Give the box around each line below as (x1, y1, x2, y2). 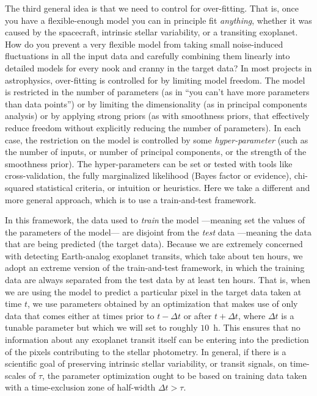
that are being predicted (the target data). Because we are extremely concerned (5, 237, 303, 250)
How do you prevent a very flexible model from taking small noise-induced (5, 37, 283, 50)
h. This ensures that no (213, 321, 301, 334)
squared (5, 181, 34, 193)
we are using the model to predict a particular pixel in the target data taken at (5, 285, 302, 298)
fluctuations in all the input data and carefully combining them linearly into (5, 49, 290, 62)
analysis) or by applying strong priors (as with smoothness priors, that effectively (5, 109, 310, 122)
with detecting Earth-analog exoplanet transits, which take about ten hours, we (5, 249, 303, 262)
